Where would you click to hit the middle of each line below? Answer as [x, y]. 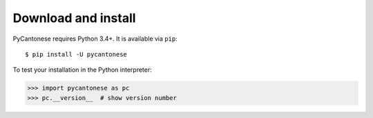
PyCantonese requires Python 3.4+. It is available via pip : [95, 39]
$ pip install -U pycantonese [76, 54]
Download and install [74, 18]
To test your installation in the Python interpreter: [82, 70]
